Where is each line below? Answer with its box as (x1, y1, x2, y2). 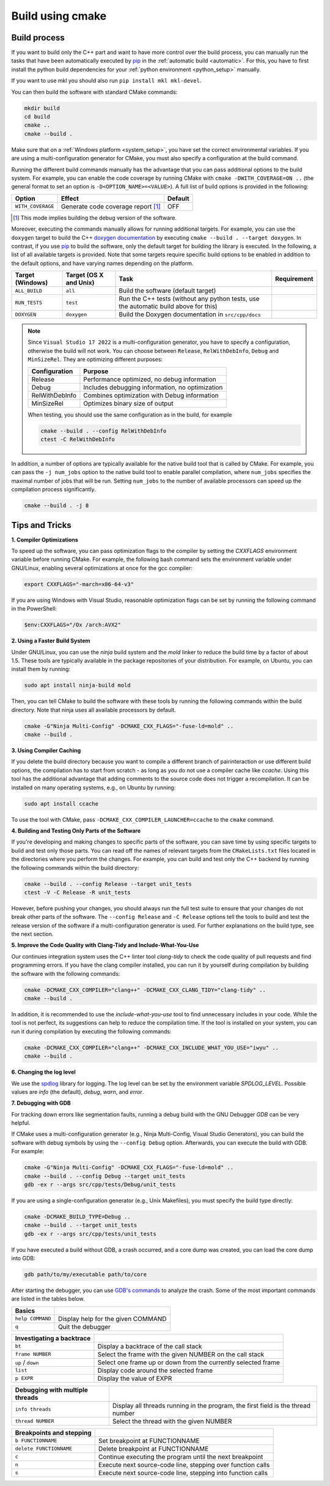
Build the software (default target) (119, 286, 216, 295)
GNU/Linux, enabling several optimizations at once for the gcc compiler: (11, 564, 193, 571)
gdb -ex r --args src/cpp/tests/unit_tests (24, 1230, 157, 1237)
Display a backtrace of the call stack (97, 1342, 202, 1350)
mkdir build (24, 105, 61, 111)
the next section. (11, 931, 54, 938)
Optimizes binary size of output (83, 399, 174, 407)
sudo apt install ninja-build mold (24, 682, 131, 689)
